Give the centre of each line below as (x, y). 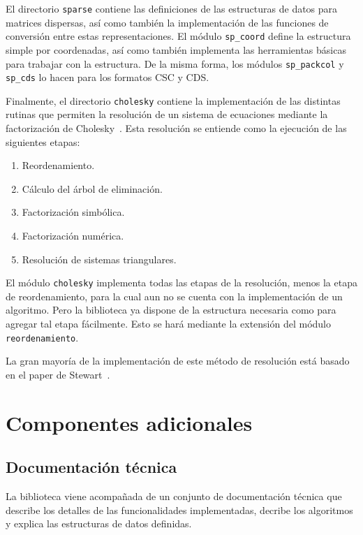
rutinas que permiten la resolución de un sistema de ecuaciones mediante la (167, 114)
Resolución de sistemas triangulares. (99, 259)
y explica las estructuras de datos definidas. (99, 523)
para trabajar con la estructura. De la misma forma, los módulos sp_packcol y (175, 63)
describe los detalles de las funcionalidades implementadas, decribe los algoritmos (179, 510)
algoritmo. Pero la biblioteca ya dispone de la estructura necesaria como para (171, 310)
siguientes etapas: (43, 141)
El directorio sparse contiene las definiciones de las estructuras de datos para (172, 8)
